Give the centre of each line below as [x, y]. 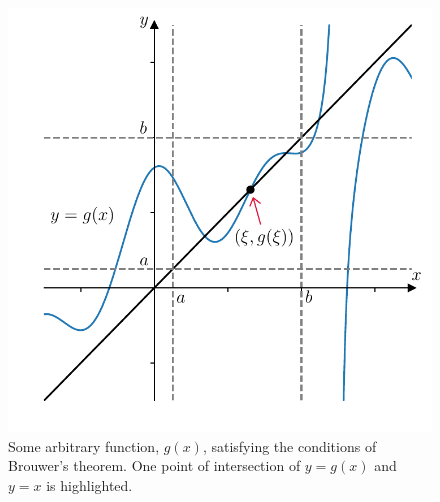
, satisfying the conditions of [289, 445]
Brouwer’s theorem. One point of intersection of [154, 465]
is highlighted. [89, 484]
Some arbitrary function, [84, 445]
